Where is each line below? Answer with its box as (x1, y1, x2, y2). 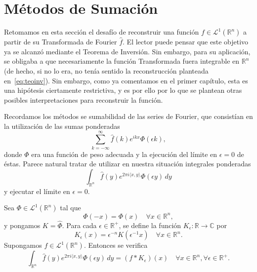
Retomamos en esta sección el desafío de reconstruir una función (4, 27, 199, 37)
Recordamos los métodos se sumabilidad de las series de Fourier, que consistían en (4, 111, 253, 121)
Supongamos (4, 240, 42, 250)
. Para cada (62, 220, 97, 230)
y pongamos (4, 220, 41, 230)
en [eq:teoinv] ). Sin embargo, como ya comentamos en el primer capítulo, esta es (4, 75, 248, 85)
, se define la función (119, 220, 181, 230)
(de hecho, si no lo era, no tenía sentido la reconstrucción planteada (4, 65, 209, 76)
